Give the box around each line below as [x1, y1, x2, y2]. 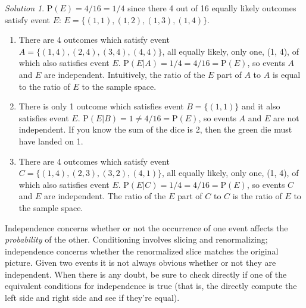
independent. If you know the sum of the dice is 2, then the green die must [18, 123, 292, 136]
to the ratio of [18, 80, 70, 92]
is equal [272, 68, 301, 80]
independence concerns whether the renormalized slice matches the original [5, 244, 279, 257]
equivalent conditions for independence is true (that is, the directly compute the [5, 279, 297, 292]
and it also [241, 100, 280, 112]
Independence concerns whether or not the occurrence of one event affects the [5, 221, 288, 234]
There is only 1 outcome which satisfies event [18, 100, 184, 112]
